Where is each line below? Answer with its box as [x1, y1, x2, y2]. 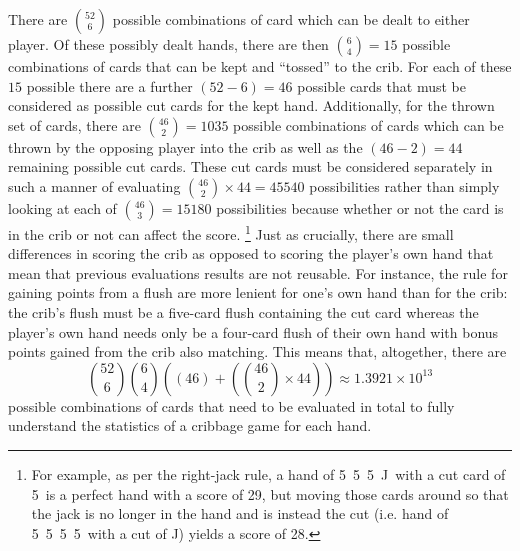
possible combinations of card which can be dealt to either [112, 9, 470, 29]
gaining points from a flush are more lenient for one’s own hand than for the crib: [8, 282, 508, 303]
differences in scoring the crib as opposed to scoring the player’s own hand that [8, 243, 494, 264]
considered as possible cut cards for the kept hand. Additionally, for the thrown [8, 95, 495, 116]
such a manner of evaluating [8, 175, 181, 196]
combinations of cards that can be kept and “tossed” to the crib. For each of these [8, 56, 512, 76]
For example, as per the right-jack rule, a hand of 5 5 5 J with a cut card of [31, 463, 506, 484]
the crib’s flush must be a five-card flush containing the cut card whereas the [8, 302, 479, 322]
